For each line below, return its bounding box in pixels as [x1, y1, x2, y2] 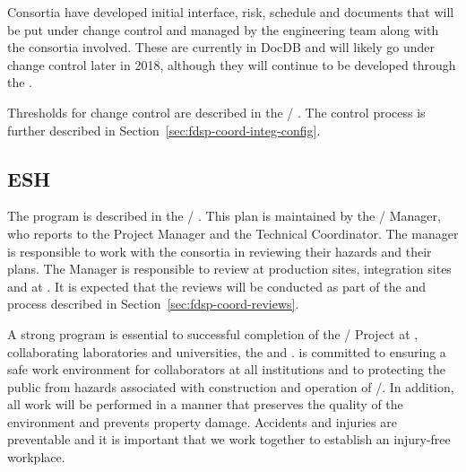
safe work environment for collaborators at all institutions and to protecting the [7, 360, 446, 379]
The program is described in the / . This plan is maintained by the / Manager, [7, 206, 441, 225]
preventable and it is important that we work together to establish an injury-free [7, 430, 451, 449]
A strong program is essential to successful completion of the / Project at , [7, 324, 419, 343]
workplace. [7, 448, 65, 467]
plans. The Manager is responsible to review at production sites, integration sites [7, 259, 452, 278]
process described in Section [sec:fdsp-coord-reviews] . [7, 294, 299, 313]
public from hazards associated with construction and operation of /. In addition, [7, 377, 454, 396]
